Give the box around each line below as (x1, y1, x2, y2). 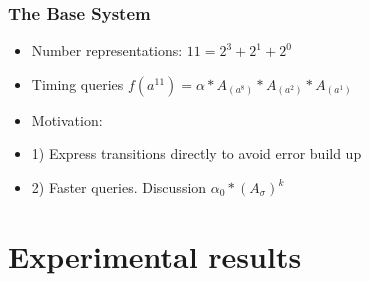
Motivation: (31, 109, 103, 130)
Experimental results (8, 235, 302, 276)
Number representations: (31, 40, 183, 61)
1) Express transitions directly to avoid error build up (31, 143, 362, 164)
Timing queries (31, 73, 124, 94)
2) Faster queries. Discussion (31, 177, 207, 197)
